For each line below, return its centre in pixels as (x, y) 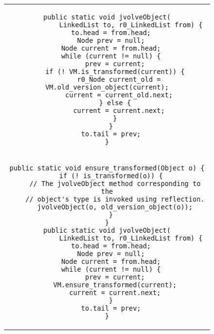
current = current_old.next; (119, 95)
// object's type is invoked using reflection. (115, 199)
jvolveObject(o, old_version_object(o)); (115, 207)
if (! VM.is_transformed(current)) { (115, 72)
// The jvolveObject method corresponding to (115, 184)
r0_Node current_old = (119, 79)
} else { (115, 103)
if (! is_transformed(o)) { (111, 176)
